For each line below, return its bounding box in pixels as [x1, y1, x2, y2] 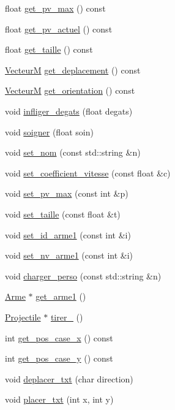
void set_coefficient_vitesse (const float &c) [5, 166, 171, 179]
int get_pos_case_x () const [5, 331, 113, 344]
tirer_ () [50, 310, 83, 323]
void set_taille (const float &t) [5, 207, 121, 220]
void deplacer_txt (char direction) [5, 372, 133, 385]
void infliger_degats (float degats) [5, 104, 133, 117]
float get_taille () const [5, 43, 93, 56]
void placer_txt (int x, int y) [5, 393, 114, 406]
